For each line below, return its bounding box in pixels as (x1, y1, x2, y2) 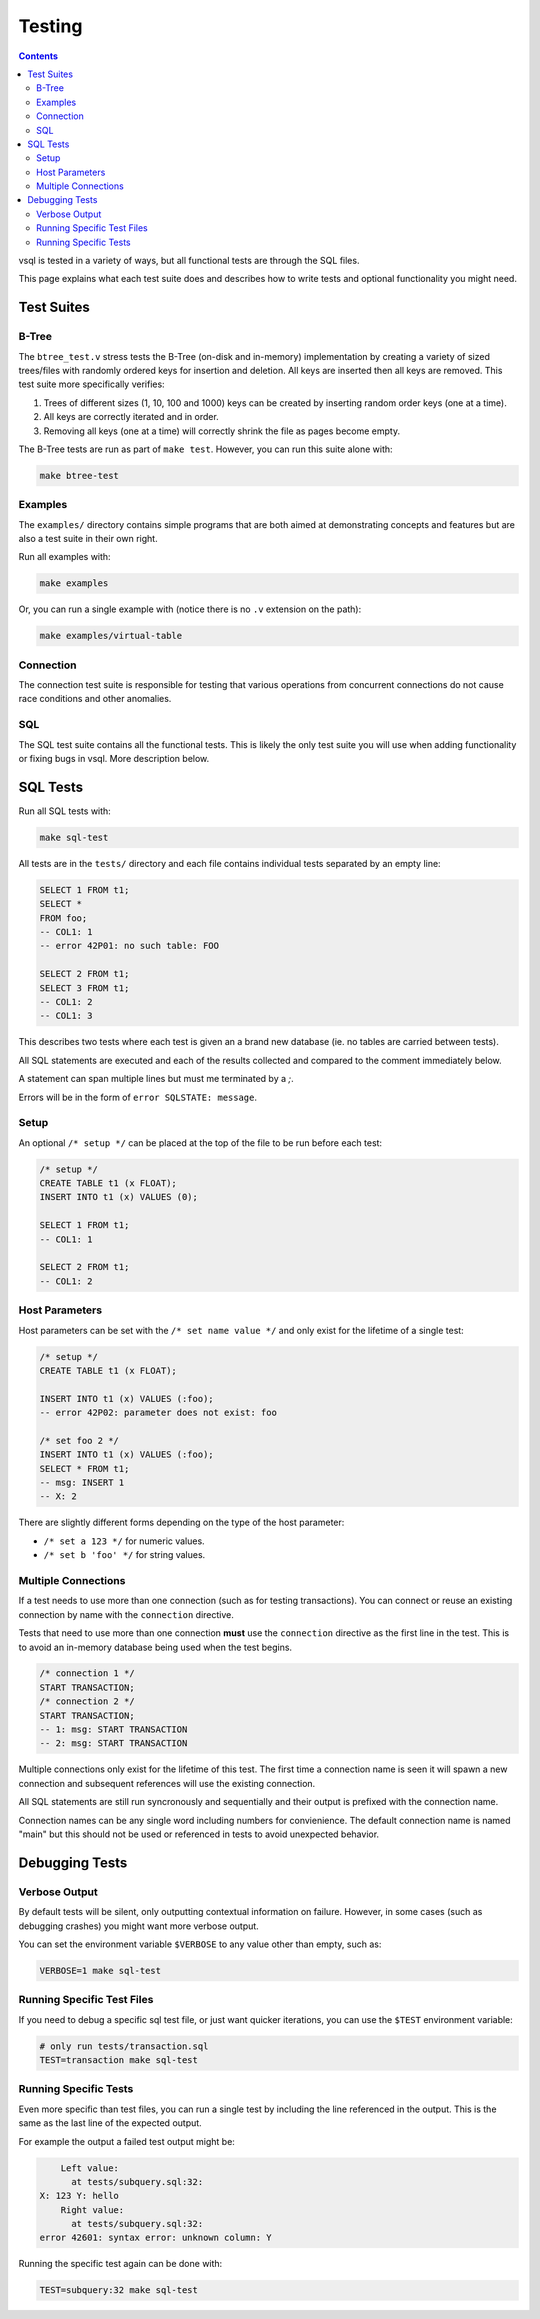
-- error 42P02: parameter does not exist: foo (39, 1407, 277, 1419)
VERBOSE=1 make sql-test (39, 1965, 162, 1976)
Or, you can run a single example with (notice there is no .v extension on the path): (18, 603, 362, 615)
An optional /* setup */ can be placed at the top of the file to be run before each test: (18, 1136, 383, 1149)
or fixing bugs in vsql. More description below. (18, 753, 210, 765)
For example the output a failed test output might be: (18, 2135, 235, 2147)
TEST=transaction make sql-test (39, 2055, 199, 2066)
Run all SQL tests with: (18, 805, 112, 817)
